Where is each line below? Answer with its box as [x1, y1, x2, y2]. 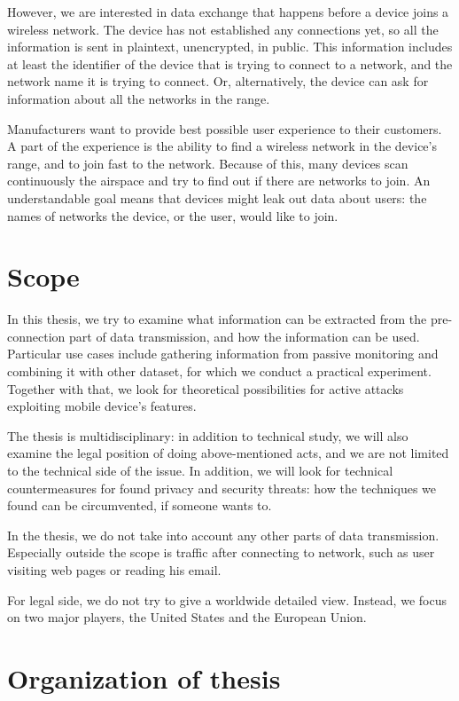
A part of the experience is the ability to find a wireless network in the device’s [7, 137, 437, 155]
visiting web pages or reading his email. [7, 560, 222, 579]
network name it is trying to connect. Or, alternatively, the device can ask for [7, 72, 429, 91]
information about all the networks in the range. [7, 89, 270, 107]
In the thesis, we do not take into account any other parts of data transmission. [7, 525, 440, 544]
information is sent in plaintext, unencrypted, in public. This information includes [7, 37, 453, 56]
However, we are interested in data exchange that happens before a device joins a [7, 3, 449, 20]
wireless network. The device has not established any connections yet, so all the [7, 20, 439, 38]
